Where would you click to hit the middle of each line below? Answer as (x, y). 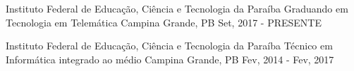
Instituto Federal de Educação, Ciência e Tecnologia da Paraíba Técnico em (169, 46)
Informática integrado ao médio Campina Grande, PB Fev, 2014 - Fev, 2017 (170, 59)
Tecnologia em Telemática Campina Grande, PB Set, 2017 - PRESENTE (164, 22)
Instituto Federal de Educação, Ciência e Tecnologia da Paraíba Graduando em (177, 8)
